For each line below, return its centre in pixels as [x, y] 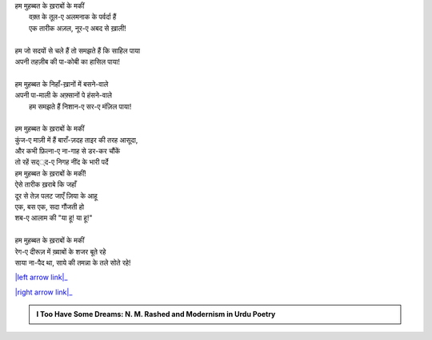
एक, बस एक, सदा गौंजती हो [49, 207]
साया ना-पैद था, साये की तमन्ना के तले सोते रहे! [73, 263]
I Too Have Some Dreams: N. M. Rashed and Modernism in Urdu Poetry [156, 314]
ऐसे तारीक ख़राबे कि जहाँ [46, 184]
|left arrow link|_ [41, 277]
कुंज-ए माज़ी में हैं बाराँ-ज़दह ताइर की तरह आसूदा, [76, 140]
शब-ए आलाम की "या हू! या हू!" [54, 218]
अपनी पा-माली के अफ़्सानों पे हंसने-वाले [63, 95]
